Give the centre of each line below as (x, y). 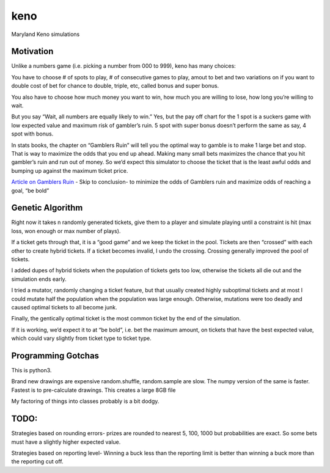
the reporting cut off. (37, 461)
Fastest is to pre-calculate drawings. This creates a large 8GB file (94, 390)
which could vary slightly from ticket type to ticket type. (82, 338)
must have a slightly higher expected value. (66, 442)
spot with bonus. (32, 134)
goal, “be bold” (30, 190)
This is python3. (31, 370)
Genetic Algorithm (47, 208)
